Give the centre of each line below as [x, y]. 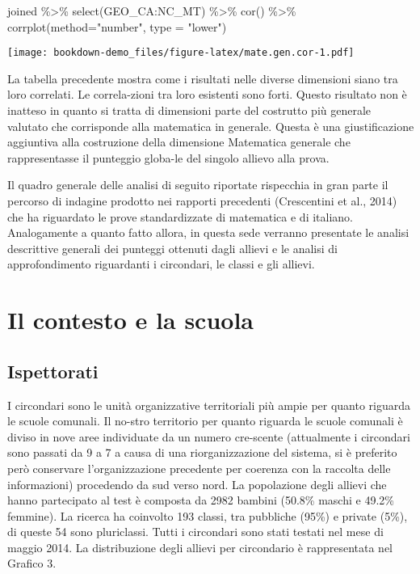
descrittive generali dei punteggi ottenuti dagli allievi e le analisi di [172, 248]
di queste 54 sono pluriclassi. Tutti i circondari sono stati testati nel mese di [195, 532]
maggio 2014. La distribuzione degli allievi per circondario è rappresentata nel [200, 547]
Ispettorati [53, 371]
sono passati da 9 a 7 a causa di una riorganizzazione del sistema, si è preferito [202, 452]
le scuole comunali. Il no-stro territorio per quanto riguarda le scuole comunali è [205, 421]
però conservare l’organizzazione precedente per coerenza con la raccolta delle [199, 468]
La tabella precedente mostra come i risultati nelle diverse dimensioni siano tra [203, 78]
